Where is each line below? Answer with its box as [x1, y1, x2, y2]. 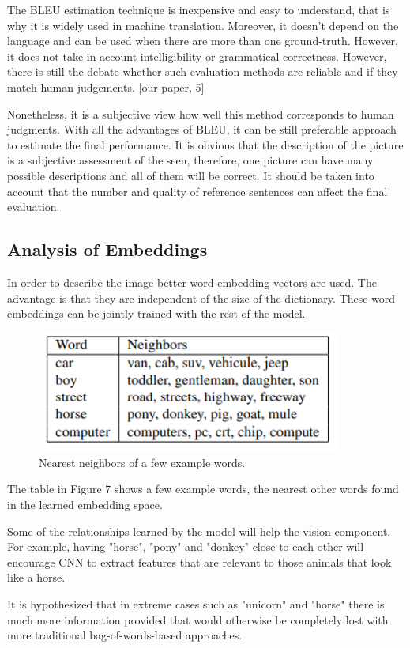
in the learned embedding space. [7, 496, 163, 512]
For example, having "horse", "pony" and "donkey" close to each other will [7, 538, 364, 555]
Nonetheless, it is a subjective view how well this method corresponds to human [7, 105, 394, 122]
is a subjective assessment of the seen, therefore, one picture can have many [7, 152, 374, 168]
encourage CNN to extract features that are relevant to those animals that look [7, 553, 392, 570]
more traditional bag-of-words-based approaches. [7, 627, 243, 643]
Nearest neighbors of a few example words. [39, 454, 246, 470]
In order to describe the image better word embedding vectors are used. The [7, 273, 377, 290]
